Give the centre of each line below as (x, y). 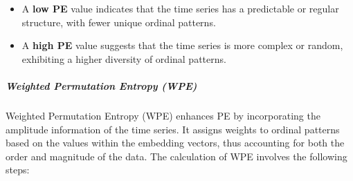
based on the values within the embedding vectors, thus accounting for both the (175, 143)
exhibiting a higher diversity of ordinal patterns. (124, 58)
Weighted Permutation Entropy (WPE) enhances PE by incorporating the (163, 115)
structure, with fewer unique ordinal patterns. (119, 22)
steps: (18, 170)
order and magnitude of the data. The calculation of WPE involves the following (176, 156)
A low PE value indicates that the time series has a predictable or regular (180, 8)
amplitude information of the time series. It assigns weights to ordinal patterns (173, 129)
